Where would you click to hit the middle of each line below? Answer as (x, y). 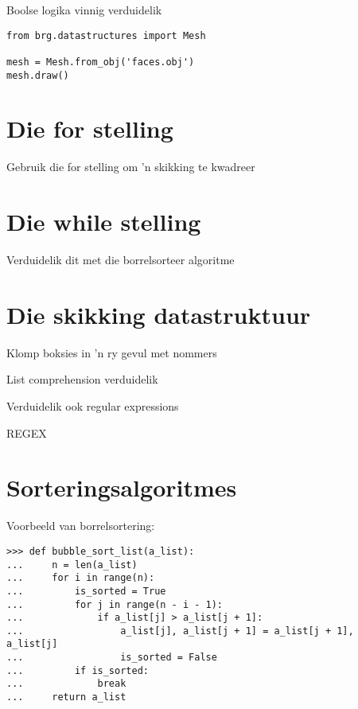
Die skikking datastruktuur (159, 314)
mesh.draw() (38, 75)
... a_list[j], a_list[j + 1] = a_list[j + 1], (180, 631)
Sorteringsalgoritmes (122, 487)
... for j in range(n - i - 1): (115, 604)
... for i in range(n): (81, 578)
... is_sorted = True (86, 591)
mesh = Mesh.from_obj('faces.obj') (101, 62)
